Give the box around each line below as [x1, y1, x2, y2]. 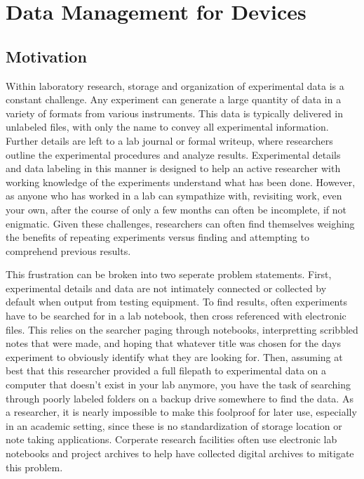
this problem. [6, 459, 63, 474]
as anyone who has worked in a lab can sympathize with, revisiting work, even [6, 188, 342, 203]
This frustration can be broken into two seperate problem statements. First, [6, 267, 332, 282]
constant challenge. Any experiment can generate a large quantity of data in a [6, 92, 342, 107]
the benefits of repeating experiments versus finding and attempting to [6, 230, 309, 244]
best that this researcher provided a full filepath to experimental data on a [6, 363, 327, 378]
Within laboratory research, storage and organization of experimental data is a [6, 78, 344, 93]
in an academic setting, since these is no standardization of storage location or [6, 418, 342, 433]
